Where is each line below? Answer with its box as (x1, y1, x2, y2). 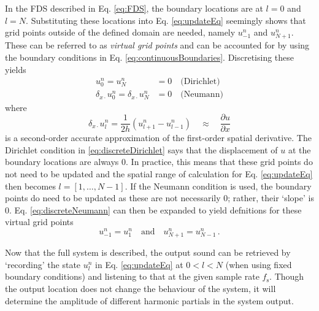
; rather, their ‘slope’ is (228, 191, 314, 204)
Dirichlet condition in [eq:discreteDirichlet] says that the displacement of (5, 143, 278, 156)
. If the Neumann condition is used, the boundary (125, 179, 312, 192)
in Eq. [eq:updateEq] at (95, 258, 183, 271)
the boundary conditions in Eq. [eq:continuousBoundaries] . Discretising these (5, 50, 294, 63)
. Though (269, 270, 304, 283)
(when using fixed (225, 258, 292, 271)
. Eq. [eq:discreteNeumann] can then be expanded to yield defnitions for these (9, 203, 302, 216)
